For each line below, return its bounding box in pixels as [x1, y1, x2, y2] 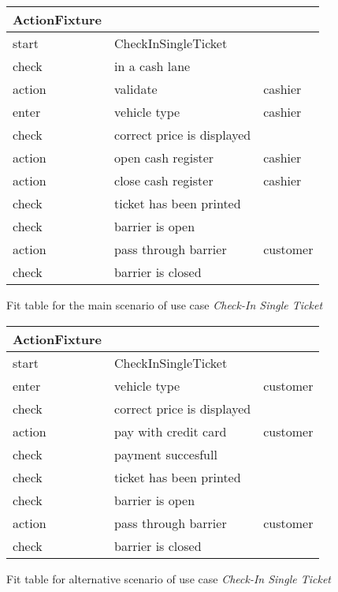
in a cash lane [114, 57, 191, 75]
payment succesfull [114, 444, 217, 463]
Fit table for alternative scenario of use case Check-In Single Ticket [6, 570, 332, 586]
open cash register [114, 148, 214, 167]
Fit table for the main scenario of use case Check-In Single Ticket [6, 297, 323, 313]
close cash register [114, 171, 214, 189]
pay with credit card [114, 422, 227, 440]
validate [114, 80, 158, 98]
